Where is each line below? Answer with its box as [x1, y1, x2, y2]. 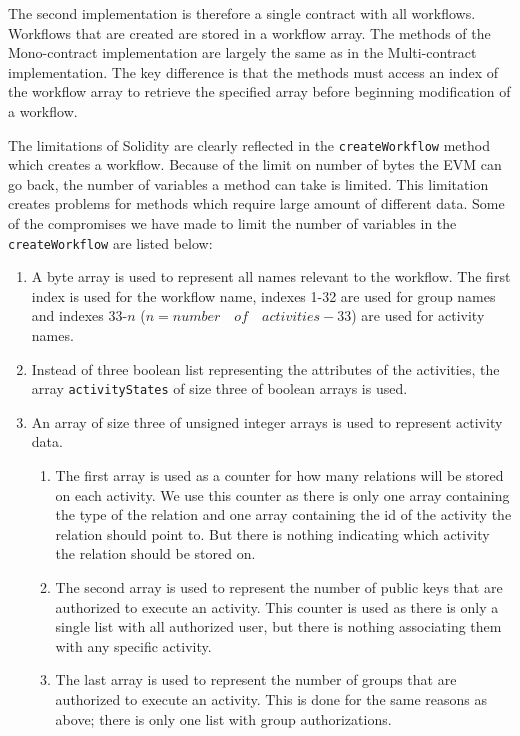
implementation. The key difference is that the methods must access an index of [8, 61, 498, 82]
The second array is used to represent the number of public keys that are [55, 577, 503, 598]
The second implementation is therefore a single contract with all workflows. [8, 3, 476, 23]
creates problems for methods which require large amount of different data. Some [8, 193, 505, 214]
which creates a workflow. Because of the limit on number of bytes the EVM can [8, 154, 502, 175]
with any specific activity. [55, 635, 212, 656]
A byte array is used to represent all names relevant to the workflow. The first [31, 266, 511, 287]
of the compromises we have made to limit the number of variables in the [8, 213, 457, 233]
